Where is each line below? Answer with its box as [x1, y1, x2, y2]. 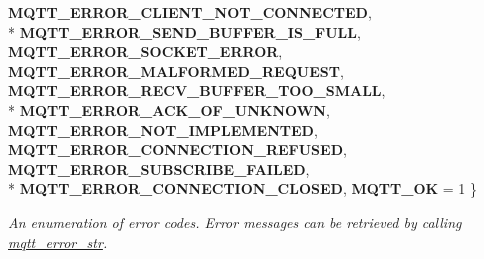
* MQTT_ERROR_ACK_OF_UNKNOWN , [8, 99, 330, 120]
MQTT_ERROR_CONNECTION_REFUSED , [8, 139, 347, 160]
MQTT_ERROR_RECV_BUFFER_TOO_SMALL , [8, 80, 386, 101]
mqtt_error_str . [8, 231, 108, 252]
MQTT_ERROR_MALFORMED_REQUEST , [8, 60, 344, 81]
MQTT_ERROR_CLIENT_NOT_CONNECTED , [8, 2, 372, 22]
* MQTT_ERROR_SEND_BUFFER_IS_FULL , [8, 21, 361, 42]
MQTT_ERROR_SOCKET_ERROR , [8, 41, 283, 62]
